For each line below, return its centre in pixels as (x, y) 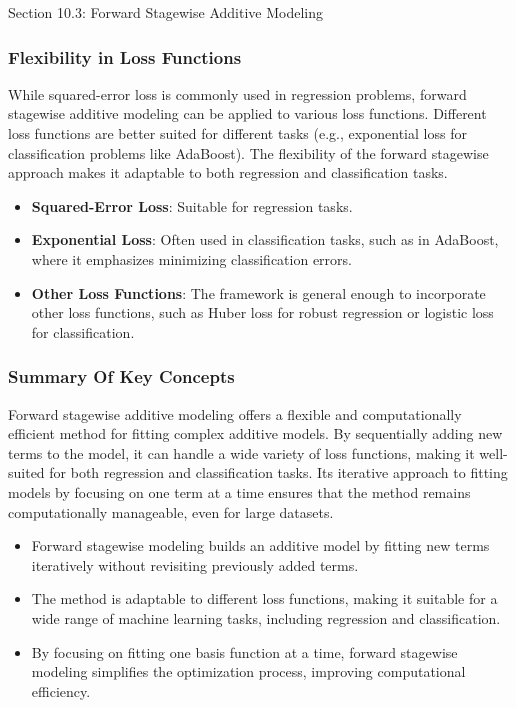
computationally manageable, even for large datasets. (171, 511)
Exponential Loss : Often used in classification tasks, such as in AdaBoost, (265, 239)
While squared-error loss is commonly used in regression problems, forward (237, 93)
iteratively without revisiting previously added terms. (195, 564)
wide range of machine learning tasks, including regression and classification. (266, 617)
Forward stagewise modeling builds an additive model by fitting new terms (260, 545)
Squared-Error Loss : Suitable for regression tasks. (192, 205)
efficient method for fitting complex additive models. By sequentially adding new (255, 433)
